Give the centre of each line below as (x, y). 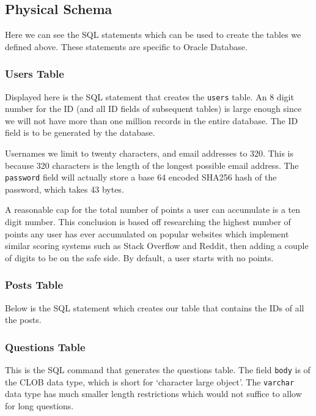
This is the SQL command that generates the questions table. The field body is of (158, 370)
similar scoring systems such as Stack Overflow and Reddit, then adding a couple (157, 246)
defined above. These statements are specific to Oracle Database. (126, 46)
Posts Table (34, 285)
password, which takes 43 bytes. (64, 189)
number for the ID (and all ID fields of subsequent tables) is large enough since (153, 109)
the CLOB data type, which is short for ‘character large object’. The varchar (150, 381)
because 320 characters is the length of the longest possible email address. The (152, 165)
